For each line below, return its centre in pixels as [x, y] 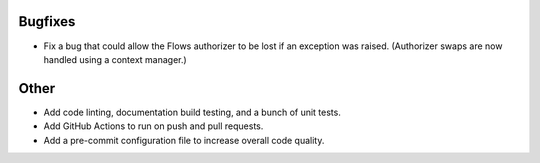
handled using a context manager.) [115, 59]
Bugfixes [47, 21]
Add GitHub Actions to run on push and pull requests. [153, 126]
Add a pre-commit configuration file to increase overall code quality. [184, 140]
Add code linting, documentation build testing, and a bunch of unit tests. [192, 112]
